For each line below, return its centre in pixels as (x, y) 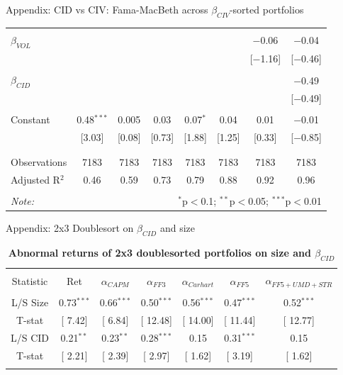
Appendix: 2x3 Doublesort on (70, 228)
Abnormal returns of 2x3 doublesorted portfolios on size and (159, 253)
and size (177, 228)
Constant (30, 119)
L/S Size (30, 302)
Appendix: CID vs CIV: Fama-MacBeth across (107, 9)
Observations (39, 162)
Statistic (30, 280)
